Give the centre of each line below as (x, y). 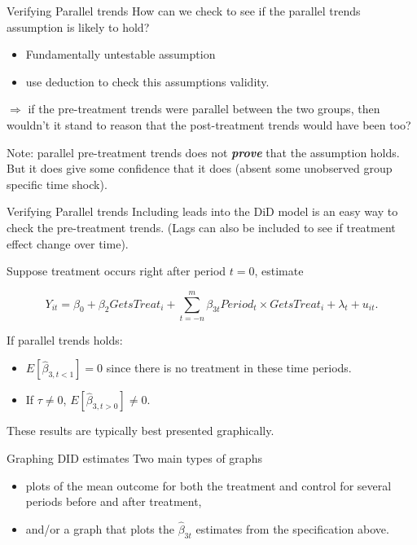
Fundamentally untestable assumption (121, 54)
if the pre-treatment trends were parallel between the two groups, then (204, 109)
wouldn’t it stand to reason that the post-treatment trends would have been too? (209, 124)
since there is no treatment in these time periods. (229, 368)
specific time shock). (57, 184)
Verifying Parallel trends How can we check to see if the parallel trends (184, 11)
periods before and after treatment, (114, 501)
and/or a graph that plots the (100, 529)
